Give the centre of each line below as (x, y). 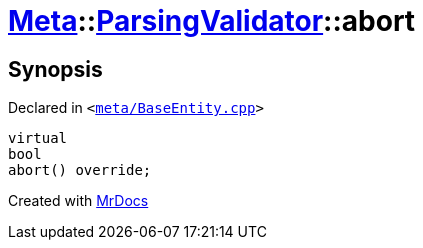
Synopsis (55, 69)
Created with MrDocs (78, 201)
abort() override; (80, 170)
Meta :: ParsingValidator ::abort (212, 21)
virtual (38, 138)
